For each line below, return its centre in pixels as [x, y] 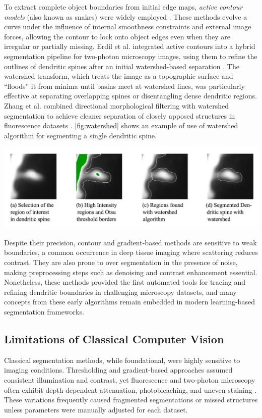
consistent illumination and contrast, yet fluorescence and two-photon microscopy [130, 380]
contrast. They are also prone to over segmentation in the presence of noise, [121, 262]
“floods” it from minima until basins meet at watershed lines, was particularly [124, 86]
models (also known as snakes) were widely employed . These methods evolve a [126, 16]
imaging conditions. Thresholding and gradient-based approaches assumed [118, 370]
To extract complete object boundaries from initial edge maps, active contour [123, 7]
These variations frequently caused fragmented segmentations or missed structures [131, 400]
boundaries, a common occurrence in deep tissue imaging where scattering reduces [131, 252]
